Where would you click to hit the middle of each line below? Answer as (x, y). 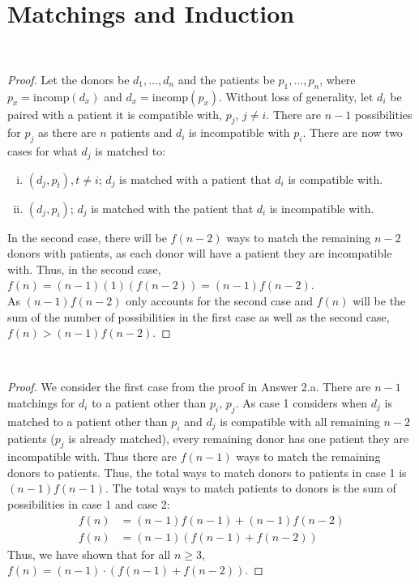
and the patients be (226, 79)
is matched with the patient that (172, 208)
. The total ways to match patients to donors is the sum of (250, 488)
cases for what (43, 151)
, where (338, 79)
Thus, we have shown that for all (89, 554)
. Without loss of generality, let (296, 96)
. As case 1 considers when (301, 402)
